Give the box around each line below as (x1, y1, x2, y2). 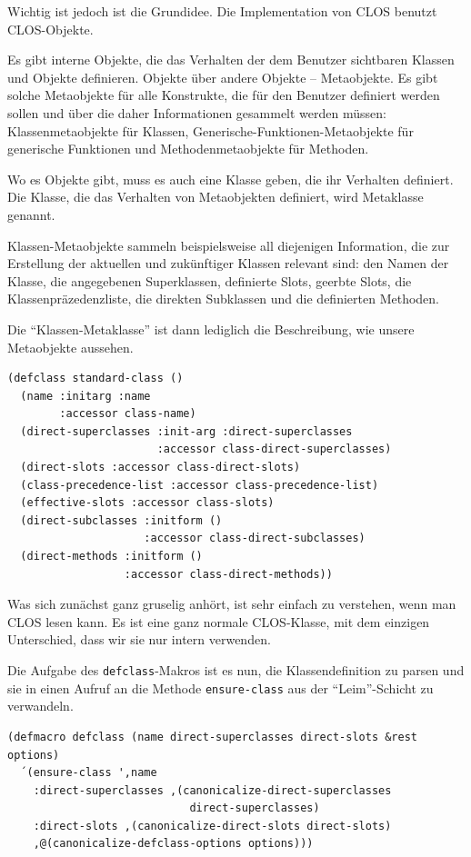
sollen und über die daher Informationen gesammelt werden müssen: (7, 103, 386, 122)
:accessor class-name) (59, 407, 196, 421)
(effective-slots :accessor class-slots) (20, 496, 275, 510)
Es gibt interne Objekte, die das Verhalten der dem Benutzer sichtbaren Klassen (7, 50, 455, 69)
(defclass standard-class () (7, 372, 184, 385)
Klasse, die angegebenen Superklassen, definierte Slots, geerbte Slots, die (7, 271, 412, 290)
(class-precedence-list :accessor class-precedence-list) (20, 478, 379, 492)
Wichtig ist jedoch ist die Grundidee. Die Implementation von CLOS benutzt (7, 2, 437, 20)
